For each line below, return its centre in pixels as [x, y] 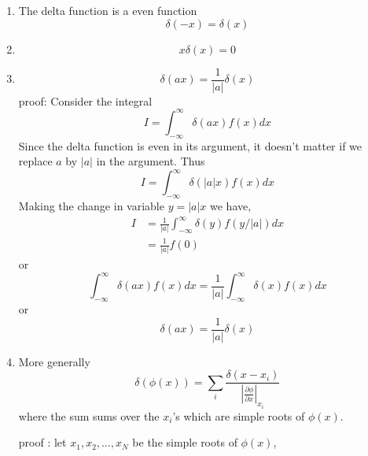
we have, [231, 206]
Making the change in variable [91, 206]
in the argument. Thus [151, 161]
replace [35, 161]
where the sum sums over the [89, 415]
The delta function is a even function [108, 10]
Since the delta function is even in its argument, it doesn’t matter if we [190, 145]
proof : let [42, 442]
